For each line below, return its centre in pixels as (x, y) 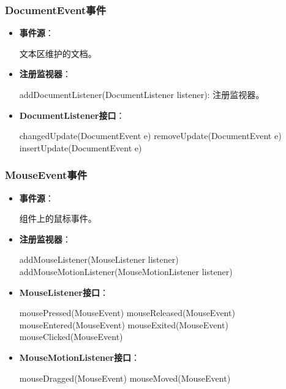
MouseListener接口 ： (64, 292)
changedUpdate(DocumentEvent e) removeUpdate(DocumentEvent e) (150, 136)
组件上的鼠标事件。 (58, 218)
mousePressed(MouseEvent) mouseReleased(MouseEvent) (127, 313)
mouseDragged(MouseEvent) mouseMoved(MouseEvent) (125, 378)
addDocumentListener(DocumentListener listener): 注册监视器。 (142, 94)
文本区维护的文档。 (58, 53)
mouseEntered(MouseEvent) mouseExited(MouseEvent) (124, 324)
